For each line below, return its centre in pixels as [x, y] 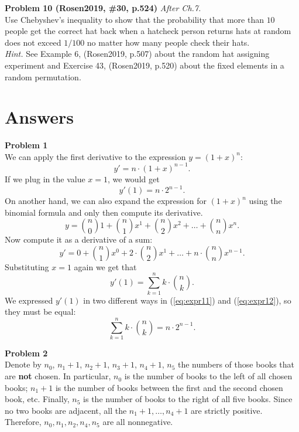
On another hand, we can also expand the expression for [106, 201]
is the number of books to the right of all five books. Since [188, 399]
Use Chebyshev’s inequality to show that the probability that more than [134, 19]
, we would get [134, 178]
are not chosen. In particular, [58, 376]
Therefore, [23, 422]
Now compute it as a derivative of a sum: [79, 239]
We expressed [29, 300]
